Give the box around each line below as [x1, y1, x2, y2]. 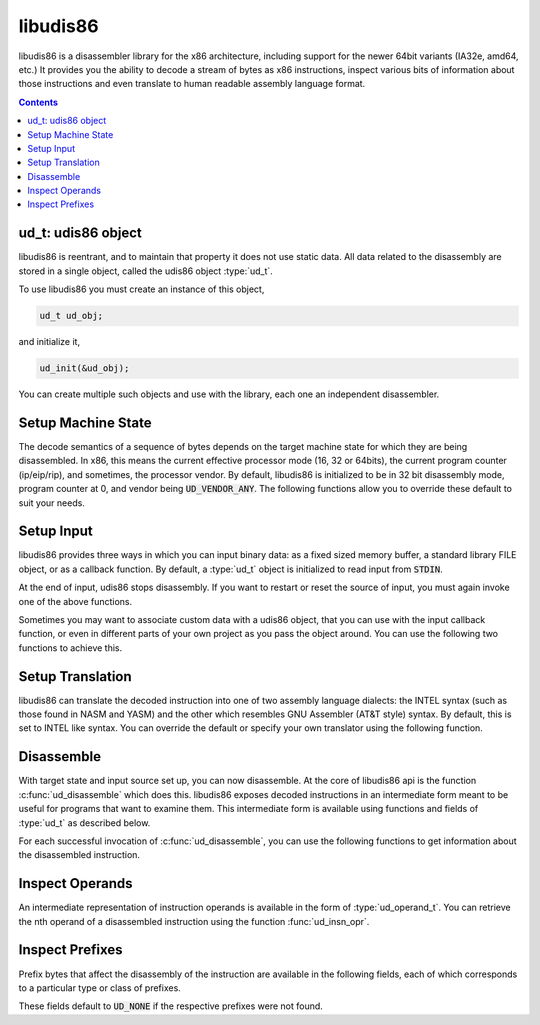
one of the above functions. [18, 595, 133, 607]
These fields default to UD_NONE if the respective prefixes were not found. [18, 1000, 324, 1012]
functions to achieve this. [18, 641, 123, 654]
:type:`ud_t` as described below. [18, 816, 151, 829]
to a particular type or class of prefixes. [18, 981, 182, 994]
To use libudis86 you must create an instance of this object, [18, 283, 265, 295]
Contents [18, 96, 59, 108]
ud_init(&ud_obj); [39, 363, 130, 374]
